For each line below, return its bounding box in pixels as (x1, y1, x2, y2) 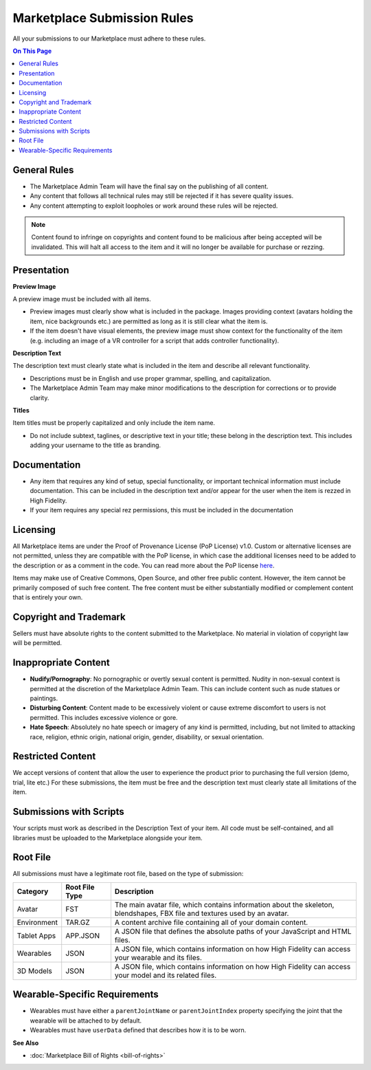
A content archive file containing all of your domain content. (114, 917, 308, 927)
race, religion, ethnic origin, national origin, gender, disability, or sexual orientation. (30, 732, 265, 741)
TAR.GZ (65, 917, 90, 927)
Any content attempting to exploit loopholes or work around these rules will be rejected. (30, 201, 278, 210)
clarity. (30, 393, 49, 402)
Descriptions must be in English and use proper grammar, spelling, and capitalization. (30, 374, 271, 382)
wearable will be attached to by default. (30, 1016, 142, 1025)
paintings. (30, 695, 58, 702)
